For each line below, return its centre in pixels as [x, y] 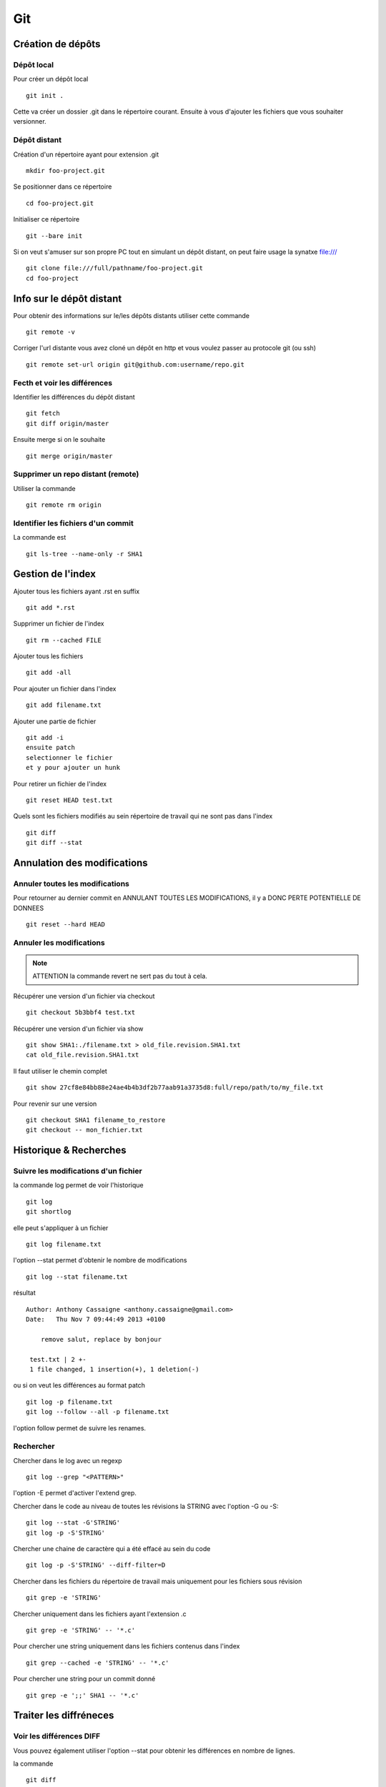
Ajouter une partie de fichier [55, 721]
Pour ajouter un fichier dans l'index [65, 688]
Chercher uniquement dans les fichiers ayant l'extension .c [100, 1614]
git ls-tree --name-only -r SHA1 [84, 554]
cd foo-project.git [60, 203]
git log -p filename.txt [69, 1402]
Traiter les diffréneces [64, 1716]
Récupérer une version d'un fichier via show [78, 1029]
